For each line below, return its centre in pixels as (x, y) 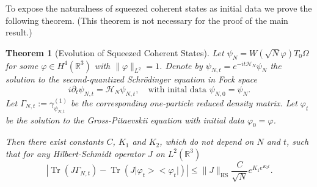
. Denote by (181, 65)
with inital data (177, 90)
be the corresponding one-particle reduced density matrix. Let (184, 102)
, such (297, 141)
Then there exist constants (55, 141)
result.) (19, 32)
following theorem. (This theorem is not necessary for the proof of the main (147, 20)
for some (22, 65)
